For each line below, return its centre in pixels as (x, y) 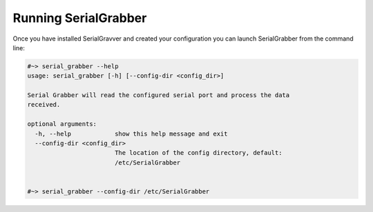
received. (44, 105)
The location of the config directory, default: (198, 153)
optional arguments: (62, 124)
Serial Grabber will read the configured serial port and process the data (159, 95)
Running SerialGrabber (80, 18)
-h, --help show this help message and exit (131, 134)
